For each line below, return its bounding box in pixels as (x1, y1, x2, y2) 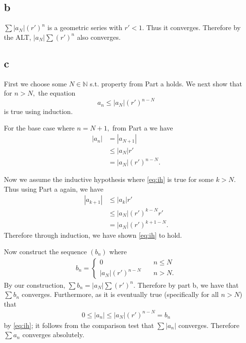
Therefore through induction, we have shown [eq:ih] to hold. (4, 230, 182, 240)
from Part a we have (112, 122, 173, 132)
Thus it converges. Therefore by (146, 22, 241, 33)
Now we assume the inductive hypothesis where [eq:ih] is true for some (4, 174, 214, 184)
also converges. (77, 32, 121, 42)
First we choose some (4, 78, 67, 88)
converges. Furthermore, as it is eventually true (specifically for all (21, 289, 219, 299)
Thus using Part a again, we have (4, 183, 103, 194)
